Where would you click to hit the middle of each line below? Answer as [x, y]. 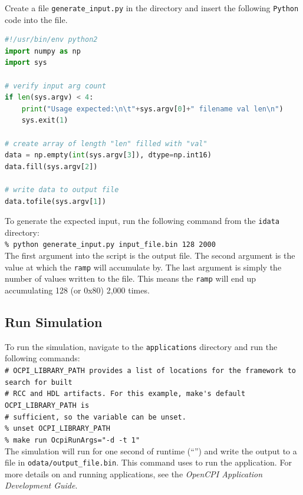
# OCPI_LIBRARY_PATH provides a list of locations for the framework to [150, 371]
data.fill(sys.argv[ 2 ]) [51, 166]
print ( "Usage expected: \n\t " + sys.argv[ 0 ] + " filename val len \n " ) [152, 109]
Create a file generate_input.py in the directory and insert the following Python [152, 8]
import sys [26, 63]
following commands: [42, 358]
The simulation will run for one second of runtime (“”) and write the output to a [151, 451]
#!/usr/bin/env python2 [51, 40]
